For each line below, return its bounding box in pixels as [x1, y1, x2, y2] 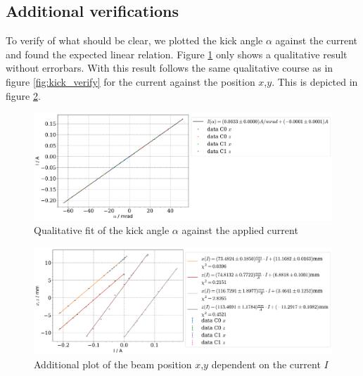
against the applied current [181, 223, 298, 238]
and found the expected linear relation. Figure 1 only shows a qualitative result [6, 46, 348, 61]
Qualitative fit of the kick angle [34, 223, 170, 238]
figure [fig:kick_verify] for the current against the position [6, 74, 255, 89]
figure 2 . [6, 88, 41, 103]
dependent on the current [211, 357, 321, 372]
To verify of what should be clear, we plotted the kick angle [6, 33, 263, 48]
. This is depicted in [272, 74, 358, 89]
